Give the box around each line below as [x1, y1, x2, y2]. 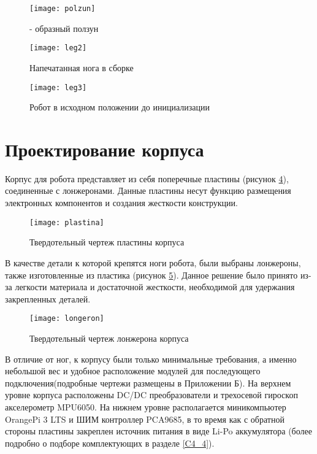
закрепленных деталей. [5, 292, 91, 305]
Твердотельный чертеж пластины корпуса [29, 236, 185, 248]
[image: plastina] [29, 218, 104, 227]
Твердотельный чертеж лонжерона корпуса [29, 331, 189, 344]
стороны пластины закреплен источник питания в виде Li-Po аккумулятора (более [5, 425, 312, 437]
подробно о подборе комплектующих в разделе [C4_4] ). [5, 436, 215, 449]
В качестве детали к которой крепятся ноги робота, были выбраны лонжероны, [5, 256, 301, 269]
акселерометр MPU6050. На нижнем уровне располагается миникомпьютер [5, 400, 286, 413]
